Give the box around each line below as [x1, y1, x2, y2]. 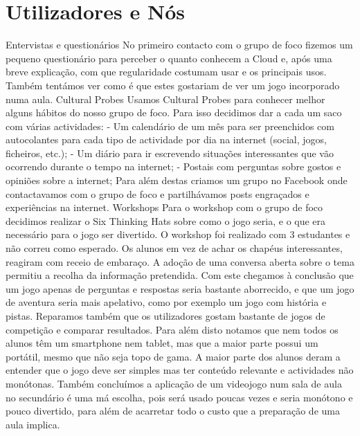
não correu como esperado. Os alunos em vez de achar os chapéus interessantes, [6, 241, 343, 255]
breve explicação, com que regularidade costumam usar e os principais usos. [6, 64, 327, 79]
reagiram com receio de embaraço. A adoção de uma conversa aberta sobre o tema [6, 254, 354, 269]
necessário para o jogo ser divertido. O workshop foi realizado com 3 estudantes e [6, 227, 350, 242]
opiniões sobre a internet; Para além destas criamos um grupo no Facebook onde [6, 173, 348, 188]
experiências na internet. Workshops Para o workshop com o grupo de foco [6, 200, 323, 215]
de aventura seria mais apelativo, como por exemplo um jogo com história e [6, 295, 327, 309]
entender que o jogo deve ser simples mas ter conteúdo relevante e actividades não [6, 363, 354, 377]
